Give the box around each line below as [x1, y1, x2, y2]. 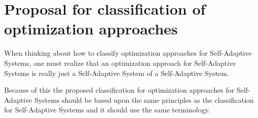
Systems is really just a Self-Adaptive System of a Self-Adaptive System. [4, 67, 229, 78]
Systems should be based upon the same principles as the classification [34, 94, 254, 105]
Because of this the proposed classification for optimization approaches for [4, 85, 235, 95]
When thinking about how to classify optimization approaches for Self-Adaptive [4, 48, 252, 58]
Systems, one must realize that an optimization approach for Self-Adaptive [4, 57, 236, 68]
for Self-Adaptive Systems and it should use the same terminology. [4, 104, 210, 115]
